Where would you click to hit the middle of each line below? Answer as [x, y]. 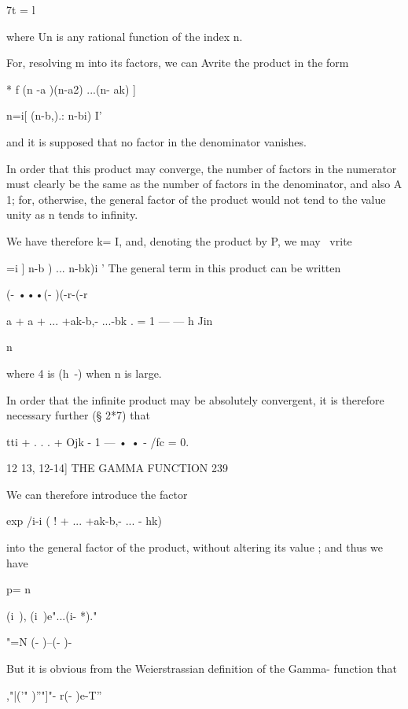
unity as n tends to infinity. [72, 214]
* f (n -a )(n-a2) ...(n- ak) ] [71, 89]
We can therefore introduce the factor [97, 494]
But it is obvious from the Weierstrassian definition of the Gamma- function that [202, 668]
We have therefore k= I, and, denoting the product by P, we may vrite [179, 240]
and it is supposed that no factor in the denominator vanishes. [156, 141]
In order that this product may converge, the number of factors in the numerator [202, 168]
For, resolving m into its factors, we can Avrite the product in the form [178, 63]
